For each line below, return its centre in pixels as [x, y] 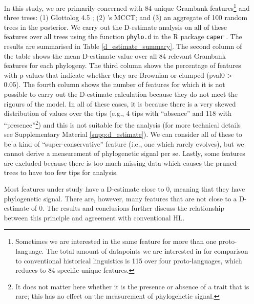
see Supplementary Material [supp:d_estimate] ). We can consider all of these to [123, 134]
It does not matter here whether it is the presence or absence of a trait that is [132, 286]
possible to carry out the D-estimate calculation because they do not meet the [121, 94]
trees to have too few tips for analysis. [61, 172]
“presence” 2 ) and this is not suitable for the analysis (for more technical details [122, 124]
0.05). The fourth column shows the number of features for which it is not [115, 84]
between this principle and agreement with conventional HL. [94, 217]
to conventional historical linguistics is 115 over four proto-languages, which [129, 260]
